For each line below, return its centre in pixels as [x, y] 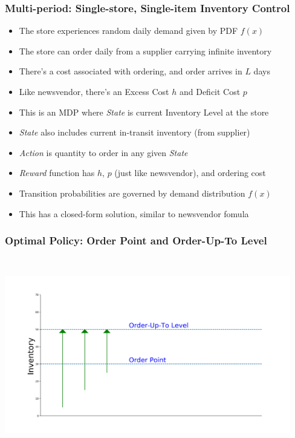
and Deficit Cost [210, 91]
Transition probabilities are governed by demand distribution [132, 193]
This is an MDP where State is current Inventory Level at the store [144, 112]
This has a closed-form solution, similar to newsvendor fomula [134, 213]
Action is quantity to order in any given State [103, 152]
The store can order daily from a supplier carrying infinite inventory [145, 51]
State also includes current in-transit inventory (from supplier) [135, 132]
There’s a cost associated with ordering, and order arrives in [131, 71]
